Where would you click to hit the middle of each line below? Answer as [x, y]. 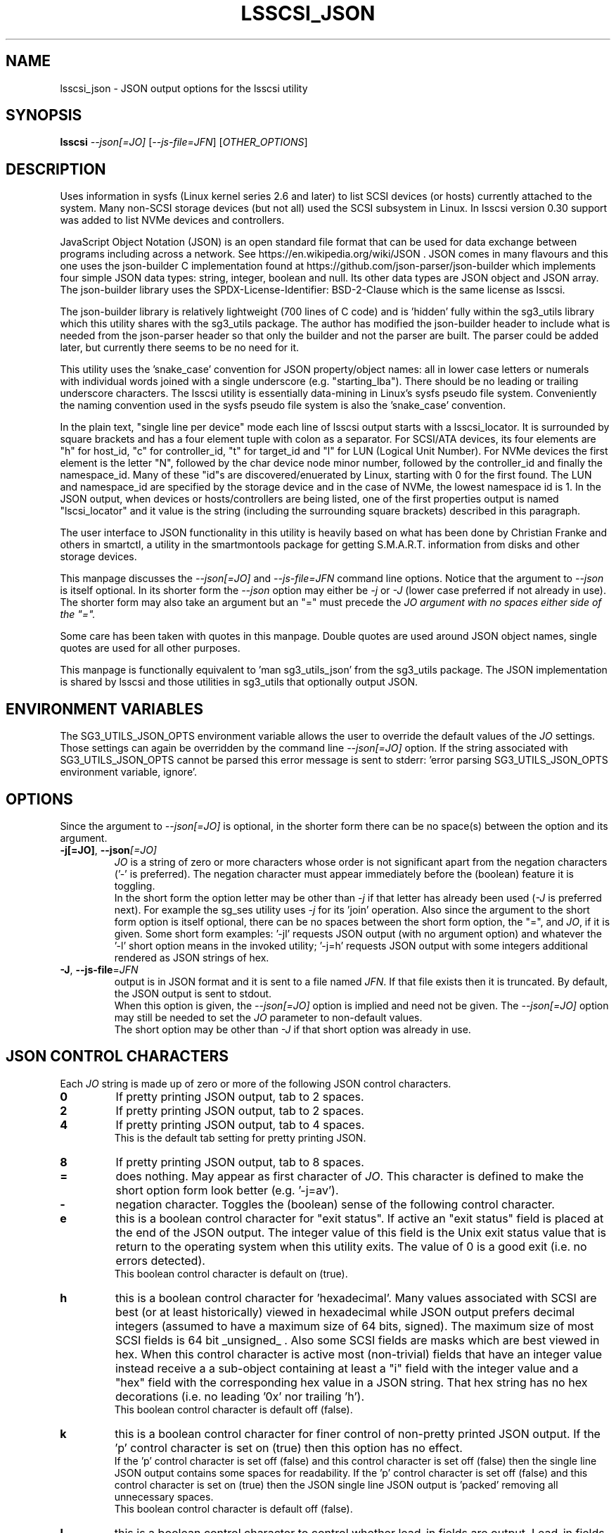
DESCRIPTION [56, 169]
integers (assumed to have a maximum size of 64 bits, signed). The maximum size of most [354, 1326]
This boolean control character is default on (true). [231, 1273]
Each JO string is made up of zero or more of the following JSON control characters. [256, 1083]
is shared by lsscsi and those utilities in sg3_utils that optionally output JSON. [239, 682]
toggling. [135, 885]
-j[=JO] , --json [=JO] [108, 850]
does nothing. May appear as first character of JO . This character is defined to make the [350, 1176]
